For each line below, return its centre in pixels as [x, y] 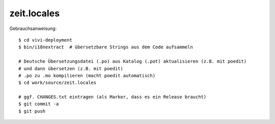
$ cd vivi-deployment [45, 40]
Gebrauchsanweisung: [33, 28]
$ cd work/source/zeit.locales [58, 83]
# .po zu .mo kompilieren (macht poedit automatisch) [87, 75]
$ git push [32, 111]
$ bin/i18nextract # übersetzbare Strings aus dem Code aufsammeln [106, 47]
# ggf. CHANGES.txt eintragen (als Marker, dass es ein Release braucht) [113, 97]
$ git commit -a [39, 104]
